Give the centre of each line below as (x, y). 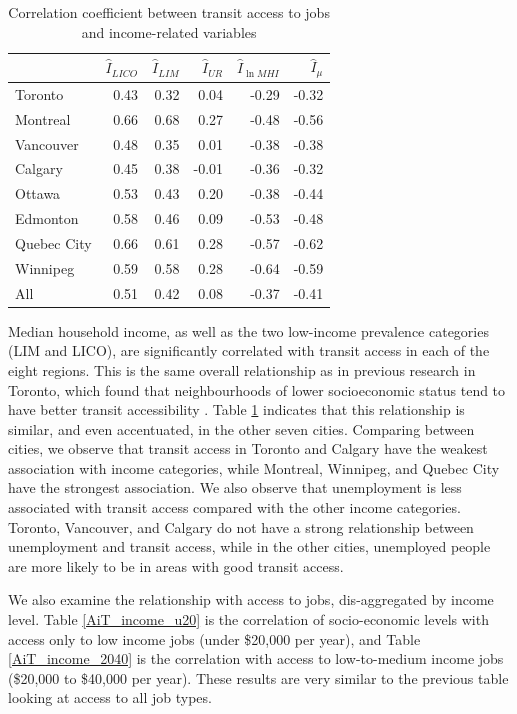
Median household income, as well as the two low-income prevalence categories (248, 330)
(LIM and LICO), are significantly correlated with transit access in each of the (249, 350)
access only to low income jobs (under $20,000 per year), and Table (214, 638)
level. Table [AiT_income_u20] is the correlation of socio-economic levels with (248, 619)
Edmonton (47, 218)
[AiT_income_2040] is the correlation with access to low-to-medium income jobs (256, 658)
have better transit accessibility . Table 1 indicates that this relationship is (236, 409)
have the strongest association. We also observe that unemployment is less (235, 487)
